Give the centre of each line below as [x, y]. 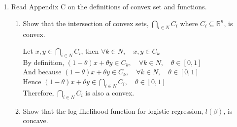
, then [90, 50]
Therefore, [38, 92]
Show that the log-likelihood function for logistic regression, [113, 111]
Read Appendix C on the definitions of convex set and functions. [109, 6]
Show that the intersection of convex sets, [86, 23]
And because [42, 72]
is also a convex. [110, 92]
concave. [35, 120]
